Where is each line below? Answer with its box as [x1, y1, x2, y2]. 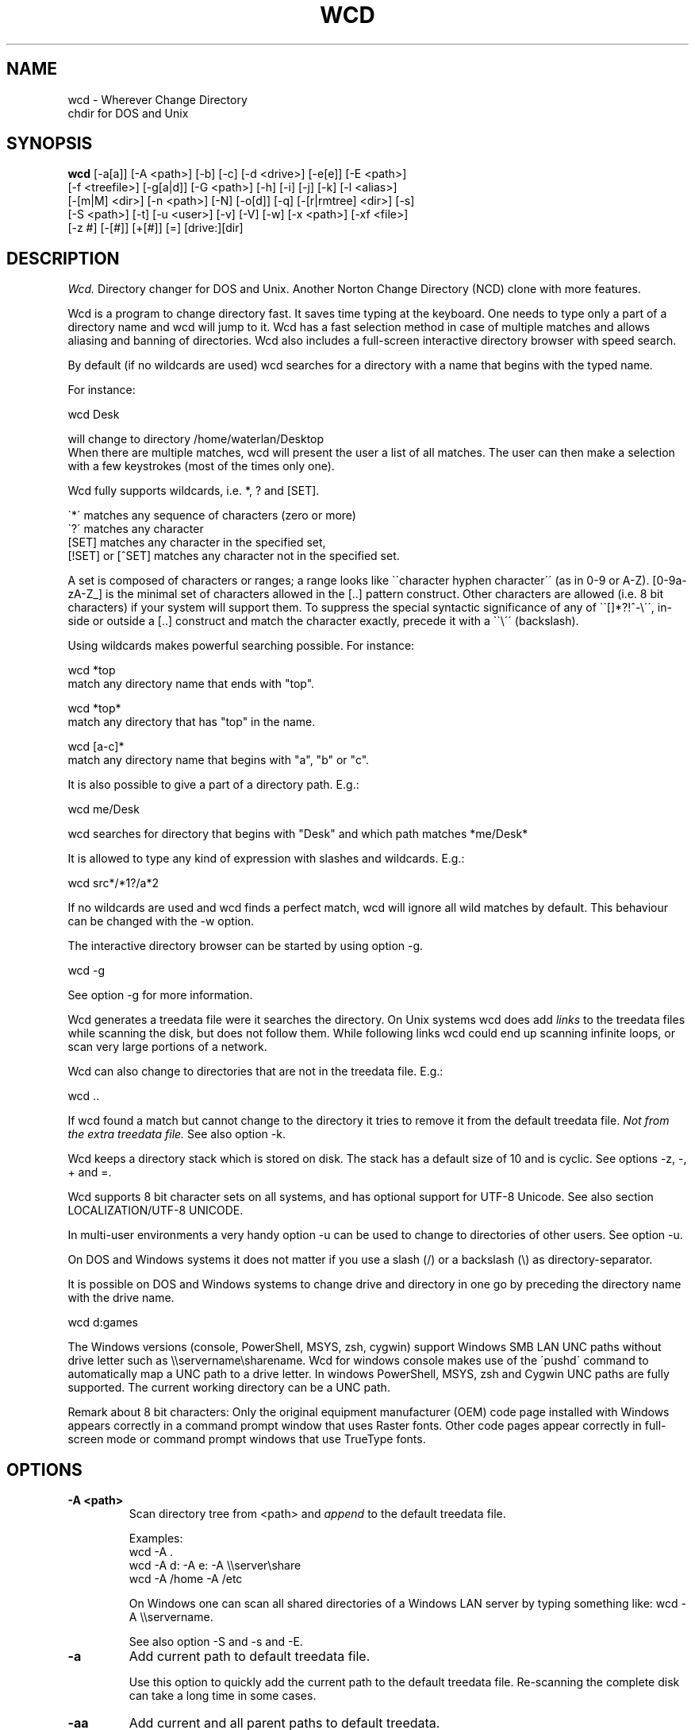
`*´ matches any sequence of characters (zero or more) [67, 508, 356, 523]
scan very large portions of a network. [67, 1040, 267, 1054]
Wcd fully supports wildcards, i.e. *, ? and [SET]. [67, 484, 320, 498]
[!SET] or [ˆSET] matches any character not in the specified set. [67, 549, 400, 563]
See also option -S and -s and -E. [129, 1635, 303, 1649]
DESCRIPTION [6, 248, 120, 268]
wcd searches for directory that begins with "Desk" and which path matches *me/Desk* [67, 827, 528, 841]
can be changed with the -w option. [67, 914, 255, 929]
